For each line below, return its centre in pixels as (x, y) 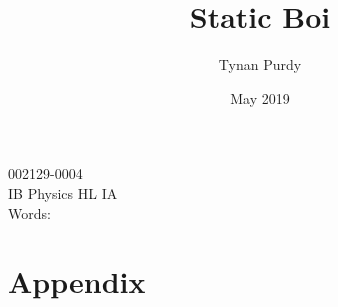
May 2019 (260, 97)
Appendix (77, 281)
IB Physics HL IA (63, 192)
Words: (29, 212)
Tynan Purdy (260, 64)
